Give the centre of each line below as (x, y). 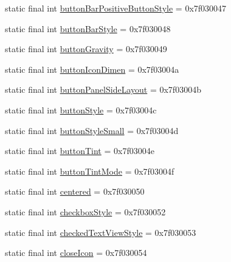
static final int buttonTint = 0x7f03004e (80, 151)
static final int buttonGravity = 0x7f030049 (86, 49)
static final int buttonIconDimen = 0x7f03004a (92, 69)
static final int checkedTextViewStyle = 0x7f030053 (101, 232)
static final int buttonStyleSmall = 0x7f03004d (92, 130)
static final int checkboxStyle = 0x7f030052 (85, 211)
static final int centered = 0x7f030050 (75, 191)
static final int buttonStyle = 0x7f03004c (81, 109)
